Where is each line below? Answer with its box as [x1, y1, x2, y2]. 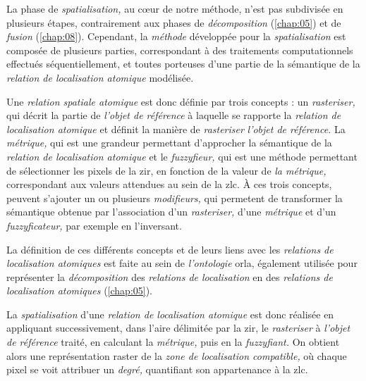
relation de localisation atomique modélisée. [6, 70, 194, 85]
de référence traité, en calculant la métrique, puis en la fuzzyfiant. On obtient [6, 335, 340, 349]
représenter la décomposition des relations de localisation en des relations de [6, 269, 333, 284]
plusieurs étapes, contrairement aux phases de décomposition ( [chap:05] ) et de [6, 15, 341, 30]
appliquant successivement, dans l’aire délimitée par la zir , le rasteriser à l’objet [6, 320, 350, 335]
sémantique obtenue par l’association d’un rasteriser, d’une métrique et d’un [6, 204, 336, 219]
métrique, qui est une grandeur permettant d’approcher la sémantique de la [6, 135, 332, 150]
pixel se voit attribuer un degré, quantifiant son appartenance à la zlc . [6, 362, 308, 377]
